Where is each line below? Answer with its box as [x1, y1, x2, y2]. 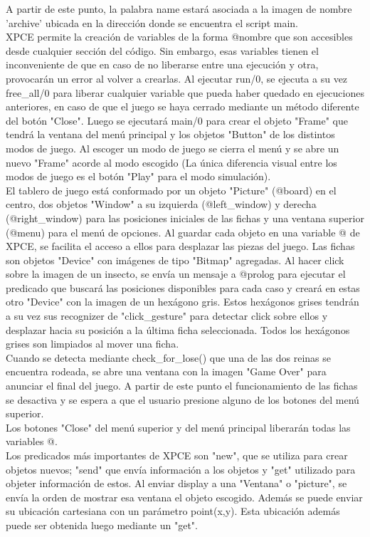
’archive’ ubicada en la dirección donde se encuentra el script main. [6, 15, 298, 30]
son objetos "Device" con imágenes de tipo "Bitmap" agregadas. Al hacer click [6, 252, 344, 267]
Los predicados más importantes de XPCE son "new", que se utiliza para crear [6, 448, 348, 462]
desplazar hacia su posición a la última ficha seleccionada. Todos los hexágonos [6, 322, 350, 337]
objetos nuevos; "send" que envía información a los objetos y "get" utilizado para [6, 462, 356, 476]
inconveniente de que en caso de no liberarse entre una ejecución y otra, [6, 57, 319, 72]
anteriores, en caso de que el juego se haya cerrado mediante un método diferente [6, 99, 359, 114]
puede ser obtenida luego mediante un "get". [6, 517, 198, 532]
